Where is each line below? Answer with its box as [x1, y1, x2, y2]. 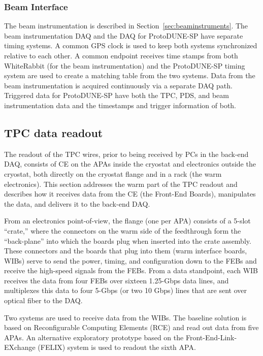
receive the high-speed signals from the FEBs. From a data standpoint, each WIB [4, 265, 258, 276]
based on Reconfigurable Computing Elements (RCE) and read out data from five [4, 322, 259, 333]
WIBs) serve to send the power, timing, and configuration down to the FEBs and [4, 255, 257, 266]
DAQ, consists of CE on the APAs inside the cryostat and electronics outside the [4, 158, 256, 169]
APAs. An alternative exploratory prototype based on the [4, 332, 184, 342]
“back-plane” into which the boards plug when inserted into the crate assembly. [4, 235, 251, 246]
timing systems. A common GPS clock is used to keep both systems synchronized [4, 40, 257, 51]
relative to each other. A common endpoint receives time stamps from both [4, 50, 238, 60]
